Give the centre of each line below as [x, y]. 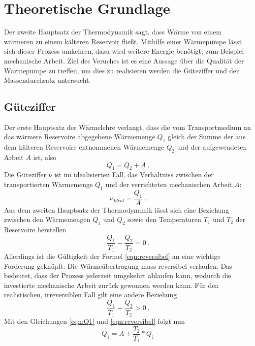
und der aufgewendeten [212, 147]
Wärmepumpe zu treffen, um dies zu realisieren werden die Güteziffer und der [122, 70]
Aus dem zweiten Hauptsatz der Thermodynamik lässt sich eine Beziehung [117, 209]
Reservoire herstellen [35, 230]
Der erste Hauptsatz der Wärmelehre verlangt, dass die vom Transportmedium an [127, 127]
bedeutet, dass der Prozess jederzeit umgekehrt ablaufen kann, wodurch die [118, 275]
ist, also [45, 157]
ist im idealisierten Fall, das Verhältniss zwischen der [134, 174]
